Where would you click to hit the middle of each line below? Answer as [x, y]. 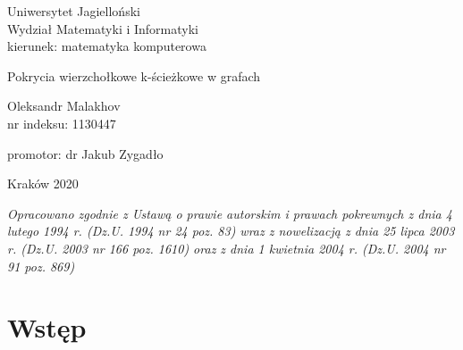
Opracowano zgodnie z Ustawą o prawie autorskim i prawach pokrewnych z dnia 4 [230, 213]
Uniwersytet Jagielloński [74, 11]
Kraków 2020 [43, 183]
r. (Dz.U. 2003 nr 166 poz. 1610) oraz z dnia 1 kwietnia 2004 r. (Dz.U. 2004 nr [227, 248]
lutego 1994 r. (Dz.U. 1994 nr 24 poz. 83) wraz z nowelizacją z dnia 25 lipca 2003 [231, 231]
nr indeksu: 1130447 [62, 123]
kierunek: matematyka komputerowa [107, 46]
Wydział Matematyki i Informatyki [103, 28]
